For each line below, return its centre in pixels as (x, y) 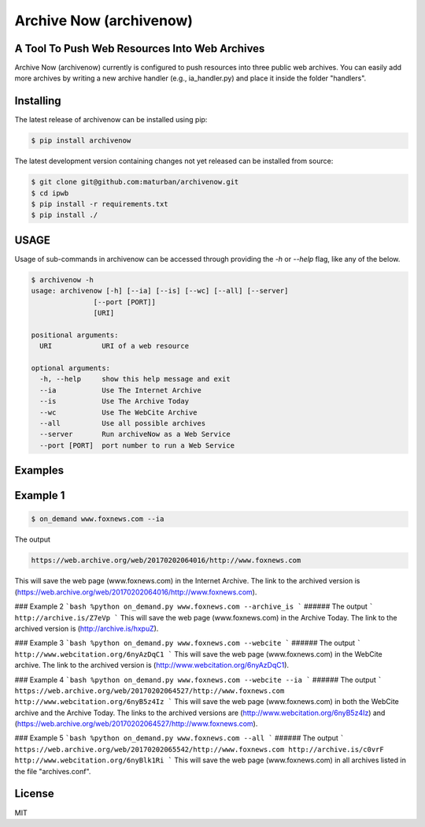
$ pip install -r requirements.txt (100, 204)
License (34, 793)
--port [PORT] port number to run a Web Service (137, 445)
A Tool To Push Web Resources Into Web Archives (140, 48)
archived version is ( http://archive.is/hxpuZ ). (87, 628)
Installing (38, 101)
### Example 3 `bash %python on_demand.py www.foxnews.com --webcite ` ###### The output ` (188, 643)
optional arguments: (70, 368)
